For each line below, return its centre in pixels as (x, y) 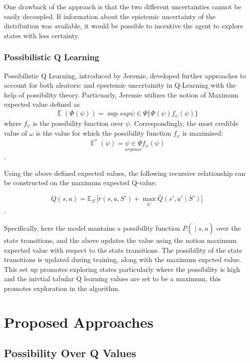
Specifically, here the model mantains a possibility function (92, 228)
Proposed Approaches (79, 322)
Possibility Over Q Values (70, 353)
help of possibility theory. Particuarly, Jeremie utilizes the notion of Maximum (121, 94)
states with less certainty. (42, 35)
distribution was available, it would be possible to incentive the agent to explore (124, 26)
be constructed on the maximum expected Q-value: (80, 182)
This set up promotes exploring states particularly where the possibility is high (122, 269)
